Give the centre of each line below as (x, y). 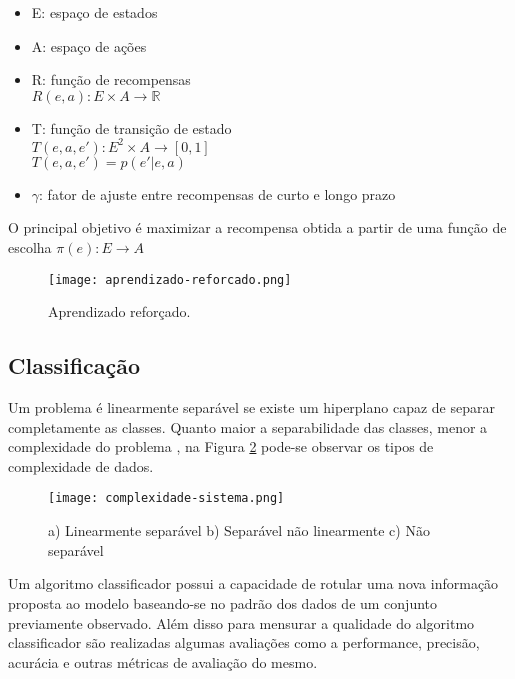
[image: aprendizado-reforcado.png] (170, 279)
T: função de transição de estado (131, 127)
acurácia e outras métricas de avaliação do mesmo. (163, 661)
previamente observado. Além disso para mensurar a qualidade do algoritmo (241, 622)
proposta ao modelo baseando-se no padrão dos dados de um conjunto (223, 602)
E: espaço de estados (94, 12)
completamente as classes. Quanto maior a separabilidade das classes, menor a (248, 426)
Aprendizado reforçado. (119, 311)
